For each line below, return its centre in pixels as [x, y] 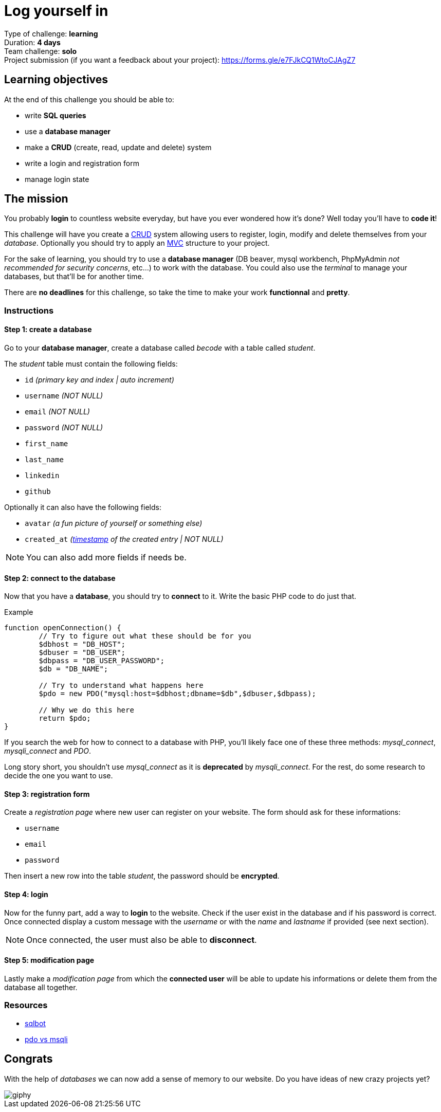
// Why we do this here [86, 710]
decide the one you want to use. [59, 776]
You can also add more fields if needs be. [106, 558]
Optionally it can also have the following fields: [83, 507]
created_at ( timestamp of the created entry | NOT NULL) [124, 539]
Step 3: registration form [47, 794]
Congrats [29, 1059]
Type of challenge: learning [51, 33]
